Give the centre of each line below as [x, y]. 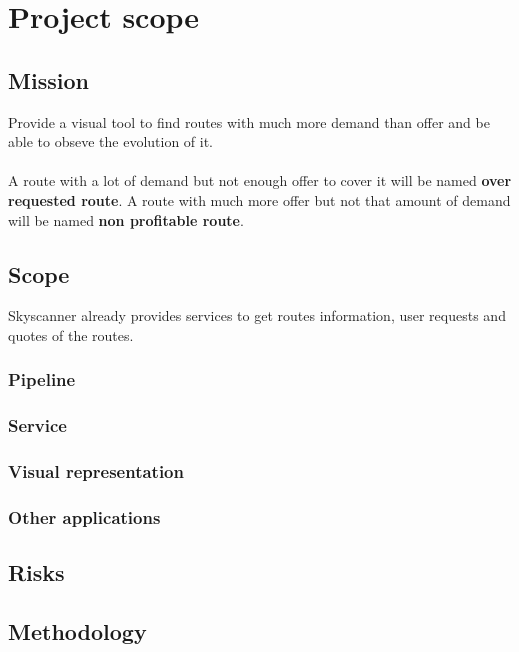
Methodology [77, 631]
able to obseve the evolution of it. [111, 141]
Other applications [84, 516]
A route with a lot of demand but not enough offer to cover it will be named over [260, 180]
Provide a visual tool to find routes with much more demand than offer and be [249, 121]
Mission [48, 79]
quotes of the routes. [71, 334]
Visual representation [96, 471]
